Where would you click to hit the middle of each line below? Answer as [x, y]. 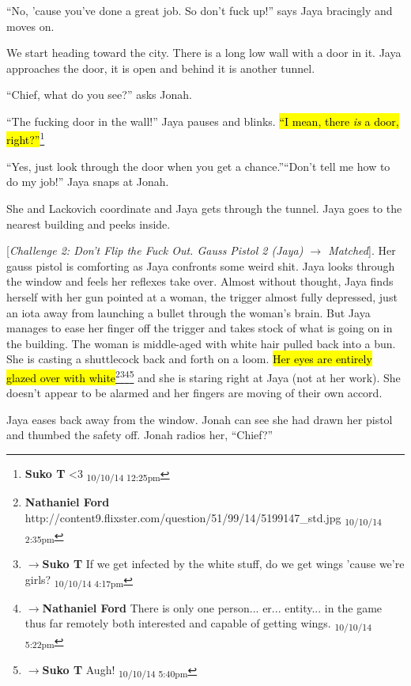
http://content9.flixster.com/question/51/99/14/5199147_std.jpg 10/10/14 [203, 518]
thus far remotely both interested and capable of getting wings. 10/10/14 [198, 624]
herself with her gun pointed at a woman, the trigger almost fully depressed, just [202, 296]
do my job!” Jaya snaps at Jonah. [88, 182]
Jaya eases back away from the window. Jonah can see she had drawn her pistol [200, 419]
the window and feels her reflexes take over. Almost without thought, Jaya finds [200, 281]
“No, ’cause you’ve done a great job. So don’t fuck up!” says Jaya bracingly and [200, 10]
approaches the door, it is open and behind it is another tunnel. [161, 68]
